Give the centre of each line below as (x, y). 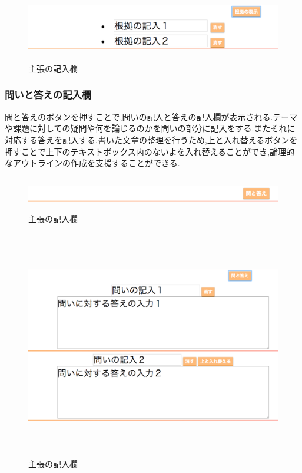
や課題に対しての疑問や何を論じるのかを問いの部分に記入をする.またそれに (150, 128)
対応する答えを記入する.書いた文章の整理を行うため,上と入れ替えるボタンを (151, 139)
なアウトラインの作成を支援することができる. (92, 163)
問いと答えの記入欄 (48, 95)
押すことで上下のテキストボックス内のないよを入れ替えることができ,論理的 (150, 151)
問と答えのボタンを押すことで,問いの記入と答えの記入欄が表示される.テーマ (151, 116)
